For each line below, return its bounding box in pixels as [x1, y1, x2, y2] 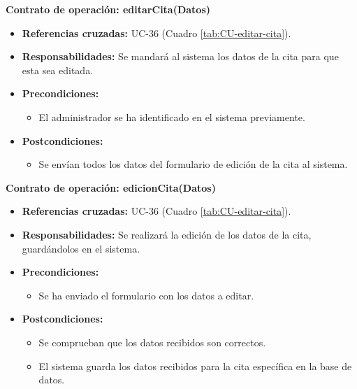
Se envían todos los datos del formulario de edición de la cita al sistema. [38, 157, 348, 171]
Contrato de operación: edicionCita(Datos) [6, 180, 216, 194]
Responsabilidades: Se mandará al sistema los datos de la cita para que [22, 49, 339, 64]
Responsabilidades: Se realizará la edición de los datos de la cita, [22, 227, 312, 241]
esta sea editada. [22, 62, 94, 77]
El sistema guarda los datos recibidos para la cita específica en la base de [38, 358, 352, 373]
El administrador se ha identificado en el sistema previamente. [38, 109, 305, 124]
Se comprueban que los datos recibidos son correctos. [38, 334, 266, 349]
